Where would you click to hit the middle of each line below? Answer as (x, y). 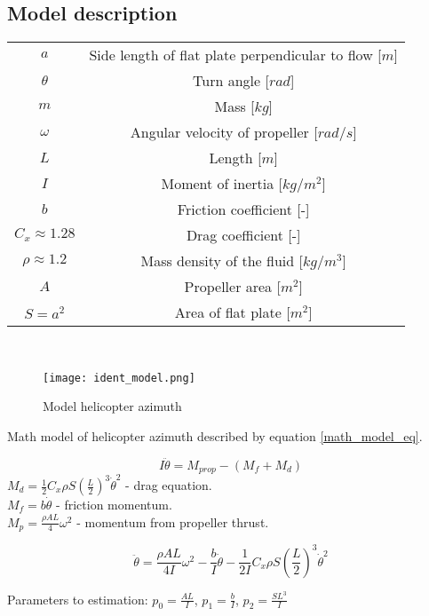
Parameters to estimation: (78, 599)
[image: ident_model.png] (119, 378)
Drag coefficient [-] (243, 235)
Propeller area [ (232, 287)
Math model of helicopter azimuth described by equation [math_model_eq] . (215, 436)
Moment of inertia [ (222, 184)
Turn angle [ (231, 81)
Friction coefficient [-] (243, 209)
